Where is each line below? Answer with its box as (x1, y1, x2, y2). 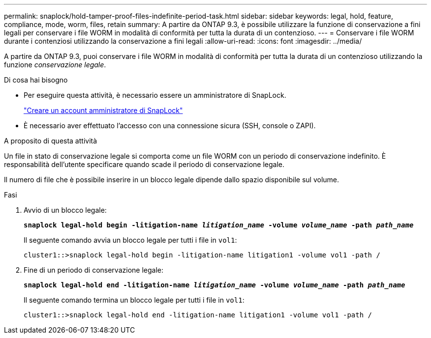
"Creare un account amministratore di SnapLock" (24, 106, 183, 114)
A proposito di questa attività (4, 137, 97, 145)
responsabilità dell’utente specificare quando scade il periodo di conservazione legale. (4, 160, 285, 169)
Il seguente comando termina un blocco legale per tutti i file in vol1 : (24, 296, 245, 304)
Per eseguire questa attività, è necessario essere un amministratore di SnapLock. (24, 91, 286, 99)
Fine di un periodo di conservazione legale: (24, 266, 163, 274)
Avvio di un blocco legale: (24, 206, 107, 214)
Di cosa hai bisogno (4, 76, 68, 84)
